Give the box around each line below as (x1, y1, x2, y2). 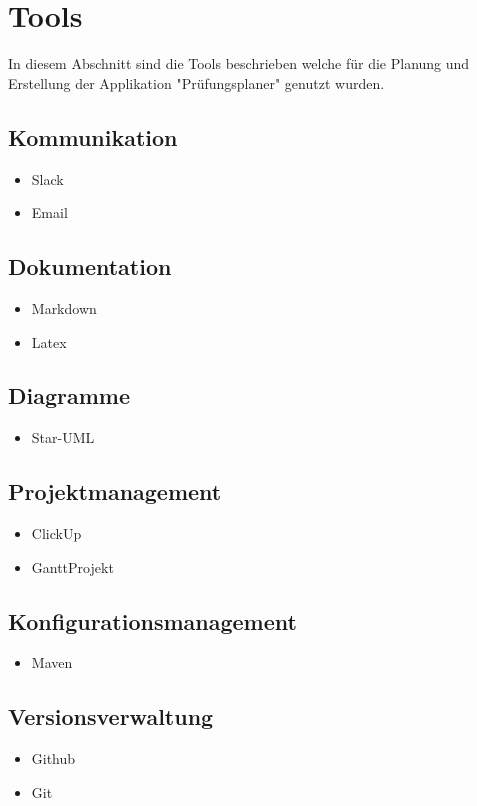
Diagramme (8, 380, 131, 411)
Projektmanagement (8, 476, 222, 507)
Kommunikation (8, 121, 178, 152)
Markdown (31, 297, 97, 318)
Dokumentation (8, 251, 172, 282)
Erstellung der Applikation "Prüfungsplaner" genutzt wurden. (8, 72, 385, 93)
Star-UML (31, 427, 95, 448)
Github (31, 748, 76, 769)
